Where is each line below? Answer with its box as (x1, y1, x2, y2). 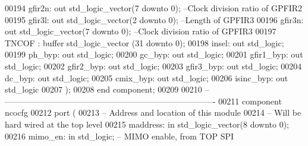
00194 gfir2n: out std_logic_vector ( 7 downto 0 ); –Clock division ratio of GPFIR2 (5, 2, 302, 14)
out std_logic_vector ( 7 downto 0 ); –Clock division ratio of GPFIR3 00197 (5, 25, 276, 37)
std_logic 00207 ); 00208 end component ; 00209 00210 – (5, 83, 209, 96)
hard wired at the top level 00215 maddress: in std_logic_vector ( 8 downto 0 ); (5, 118, 290, 130)
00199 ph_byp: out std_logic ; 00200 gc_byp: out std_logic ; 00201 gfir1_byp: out (5, 48, 303, 61)
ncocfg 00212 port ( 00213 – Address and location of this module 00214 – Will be (5, 106, 301, 119)
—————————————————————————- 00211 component (5, 94, 282, 107)
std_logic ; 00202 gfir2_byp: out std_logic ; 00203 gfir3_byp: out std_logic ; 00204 (5, 59, 302, 72)
